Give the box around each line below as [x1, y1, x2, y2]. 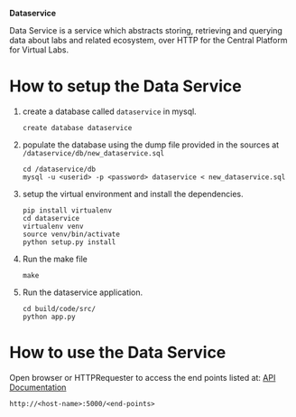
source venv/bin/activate [22, 230, 120, 239]
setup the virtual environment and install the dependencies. [22, 188, 244, 199]
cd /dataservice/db [22, 165, 97, 174]
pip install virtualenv [22, 205, 113, 215]
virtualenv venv [22, 222, 84, 231]
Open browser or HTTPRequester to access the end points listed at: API [9, 372, 276, 383]
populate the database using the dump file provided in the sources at [22, 139, 280, 150]
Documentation [9, 382, 67, 393]
